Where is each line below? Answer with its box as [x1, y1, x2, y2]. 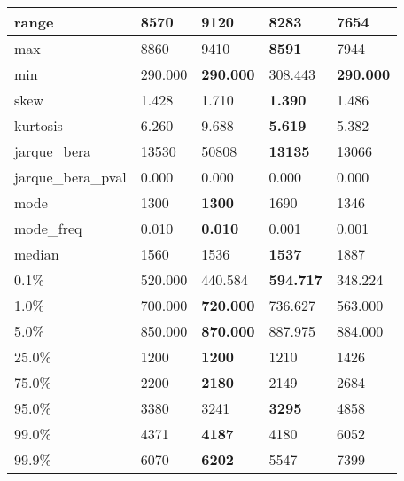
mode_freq [14, 218, 82, 238]
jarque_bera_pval [14, 167, 127, 187]
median [14, 244, 59, 264]
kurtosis [14, 115, 63, 136]
